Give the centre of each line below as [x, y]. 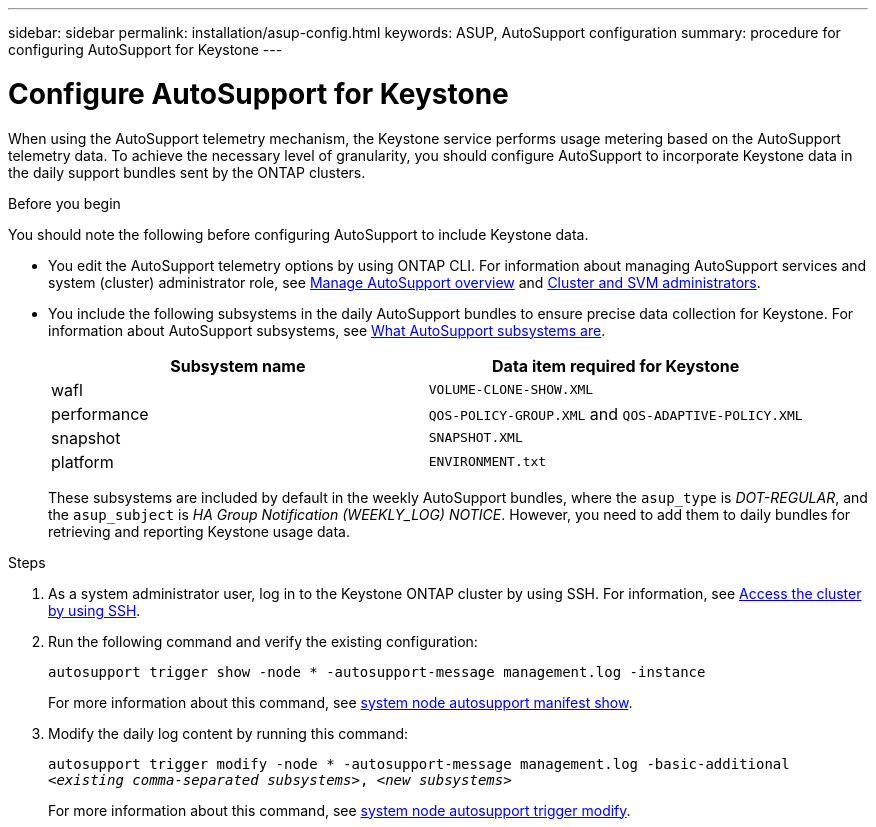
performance [100, 413]
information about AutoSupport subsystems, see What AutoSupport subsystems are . [327, 330]
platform [82, 461]
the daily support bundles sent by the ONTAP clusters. [187, 172]
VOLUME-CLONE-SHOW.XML [511, 389]
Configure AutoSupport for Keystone [258, 93]
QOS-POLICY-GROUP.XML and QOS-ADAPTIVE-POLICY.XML [615, 413]
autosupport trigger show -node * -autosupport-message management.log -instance [377, 671]
